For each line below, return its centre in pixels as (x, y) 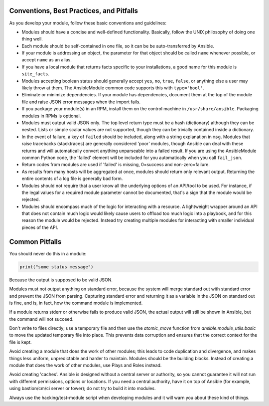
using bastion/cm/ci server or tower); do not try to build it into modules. (82, 389)
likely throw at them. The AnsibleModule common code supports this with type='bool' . (113, 88)
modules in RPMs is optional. (51, 116)
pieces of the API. (40, 227)
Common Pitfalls (35, 242)
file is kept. (20, 342)
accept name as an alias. (47, 60)
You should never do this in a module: (48, 253)
